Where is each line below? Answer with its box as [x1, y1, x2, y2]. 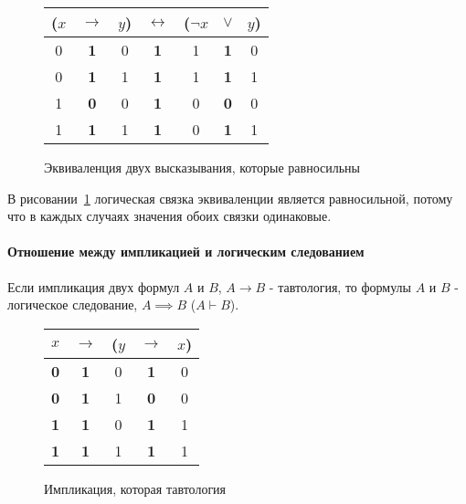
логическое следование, [7, 295, 138, 314]
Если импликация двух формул [7, 277, 180, 296]
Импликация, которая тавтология [44, 478, 227, 498]
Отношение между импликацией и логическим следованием [7, 242, 365, 261]
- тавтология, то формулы [269, 277, 412, 296]
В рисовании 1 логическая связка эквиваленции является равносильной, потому [7, 188, 453, 207]
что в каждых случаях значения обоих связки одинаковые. [7, 206, 332, 226]
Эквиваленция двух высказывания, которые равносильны [44, 158, 360, 176]
